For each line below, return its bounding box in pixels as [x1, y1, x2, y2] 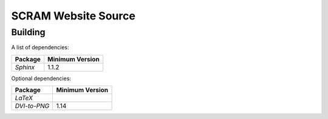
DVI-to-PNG [15, 102, 50, 110]
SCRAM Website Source [11, 9, 136, 22]
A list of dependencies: [11, 44, 69, 51]
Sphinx [15, 63, 35, 71]
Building [11, 27, 46, 38]
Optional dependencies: [11, 75, 71, 82]
